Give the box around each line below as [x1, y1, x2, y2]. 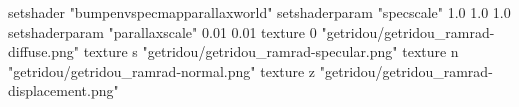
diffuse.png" [8, 41, 80, 62]
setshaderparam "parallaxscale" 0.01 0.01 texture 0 [8, 21, 317, 42]
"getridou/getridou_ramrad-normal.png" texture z [8, 60, 316, 81]
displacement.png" [8, 80, 119, 101]
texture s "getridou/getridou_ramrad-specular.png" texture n [83, 41, 459, 62]
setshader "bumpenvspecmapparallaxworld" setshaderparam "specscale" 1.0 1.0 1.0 [8, 2, 511, 22]
